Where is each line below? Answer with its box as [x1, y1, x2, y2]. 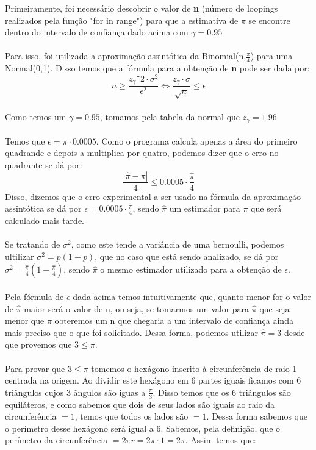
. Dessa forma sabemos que [206, 410, 307, 423]
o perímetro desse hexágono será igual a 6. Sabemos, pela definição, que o [5, 421, 281, 434]
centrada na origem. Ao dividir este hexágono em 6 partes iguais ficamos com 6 [5, 374, 301, 387]
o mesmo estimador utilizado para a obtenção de [100, 263, 282, 276]
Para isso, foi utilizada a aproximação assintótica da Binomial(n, [5, 49, 246, 62]
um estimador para [169, 202, 240, 215]
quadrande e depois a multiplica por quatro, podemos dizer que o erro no [5, 146, 279, 159]
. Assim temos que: [185, 434, 256, 446]
